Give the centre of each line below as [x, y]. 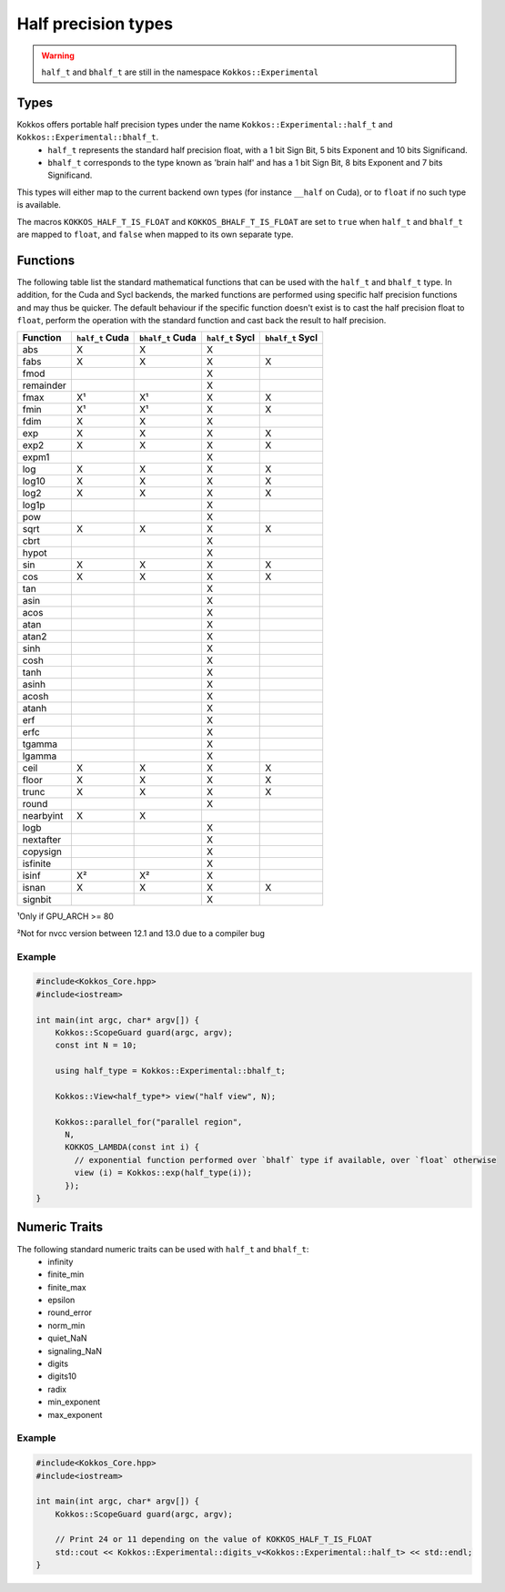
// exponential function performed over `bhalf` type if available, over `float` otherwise [285, 1160]
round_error [70, 1312]
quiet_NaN [67, 1338]
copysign [42, 852]
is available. [39, 205]
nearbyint [43, 816]
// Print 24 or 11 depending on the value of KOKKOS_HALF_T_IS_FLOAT [213, 1540]
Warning [58, 56]
